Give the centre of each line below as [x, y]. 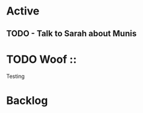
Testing [16, 76]
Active [23, 11]
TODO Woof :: [42, 59]
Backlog [27, 100]
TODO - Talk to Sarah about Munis [71, 34]
